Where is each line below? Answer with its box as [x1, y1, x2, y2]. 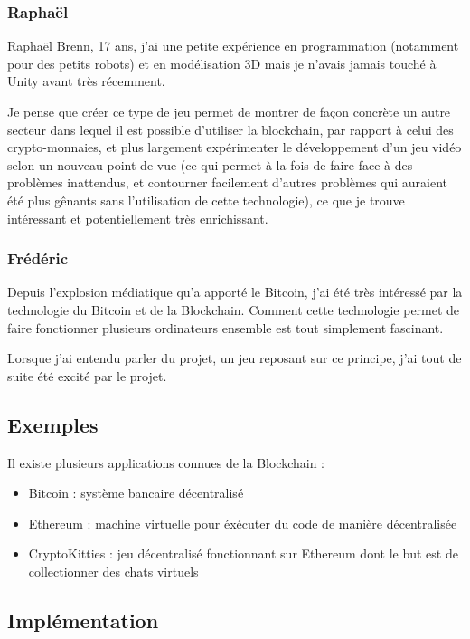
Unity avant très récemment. [7, 72, 165, 91]
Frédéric [7, 247, 69, 270]
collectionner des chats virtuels [28, 561, 199, 580]
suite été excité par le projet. [7, 366, 167, 385]
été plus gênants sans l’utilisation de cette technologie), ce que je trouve [7, 190, 405, 209]
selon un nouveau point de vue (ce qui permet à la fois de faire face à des [7, 155, 413, 174]
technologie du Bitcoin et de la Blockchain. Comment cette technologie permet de [7, 300, 460, 319]
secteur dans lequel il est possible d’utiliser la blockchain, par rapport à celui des [7, 119, 454, 138]
